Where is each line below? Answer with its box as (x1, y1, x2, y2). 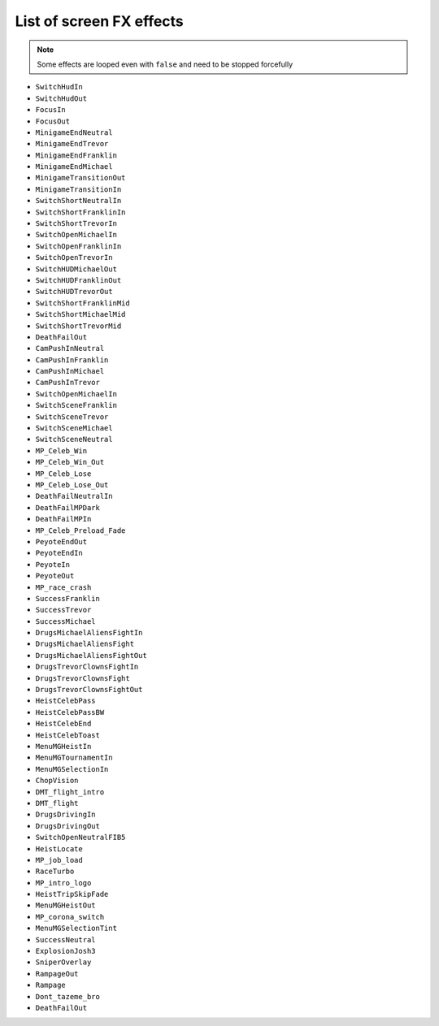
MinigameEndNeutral (35, 128, 113, 137)
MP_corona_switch (35, 912, 105, 921)
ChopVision (35, 776, 79, 786)
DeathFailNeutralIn (35, 491, 113, 501)
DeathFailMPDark (35, 503, 101, 512)
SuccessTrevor (35, 605, 92, 615)
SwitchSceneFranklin (35, 400, 118, 410)
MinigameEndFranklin (35, 150, 118, 160)
